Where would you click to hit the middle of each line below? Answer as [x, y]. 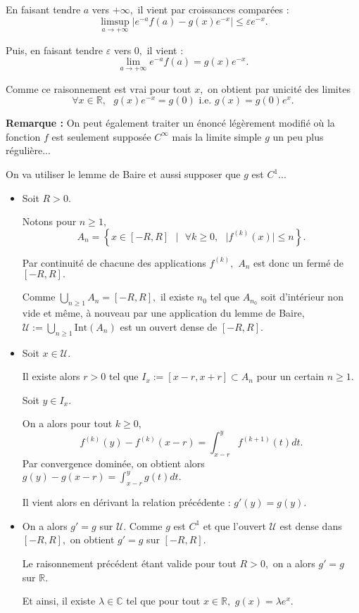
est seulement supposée [101, 136]
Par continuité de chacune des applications [114, 262]
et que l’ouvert [234, 525]
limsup [115, 21]
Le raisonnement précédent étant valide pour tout [129, 563]
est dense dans [311, 525]
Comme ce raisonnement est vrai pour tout [99, 88]
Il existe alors [51, 376]
